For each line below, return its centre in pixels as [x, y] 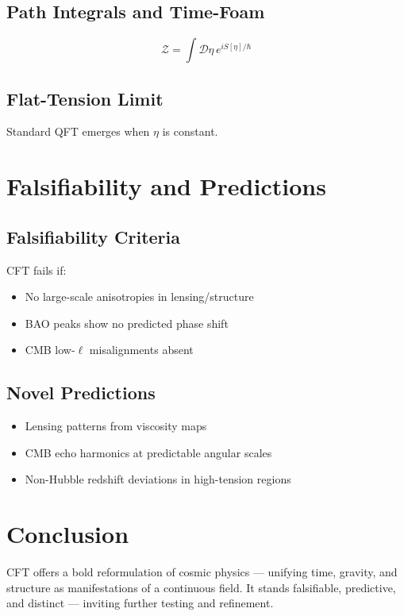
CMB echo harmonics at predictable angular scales [148, 452]
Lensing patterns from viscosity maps [116, 426]
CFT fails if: [37, 269]
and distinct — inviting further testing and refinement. [140, 603]
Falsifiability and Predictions [166, 186]
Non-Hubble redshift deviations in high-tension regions [158, 479]
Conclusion [68, 534]
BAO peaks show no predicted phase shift [127, 323]
